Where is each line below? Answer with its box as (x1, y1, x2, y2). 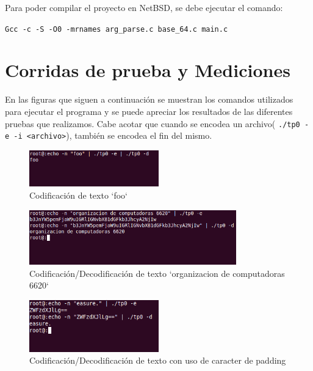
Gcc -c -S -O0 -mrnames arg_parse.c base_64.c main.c (5, 24, 228, 34)
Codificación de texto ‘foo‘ (29, 189, 128, 202)
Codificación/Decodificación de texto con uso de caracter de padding (29, 354, 286, 367)
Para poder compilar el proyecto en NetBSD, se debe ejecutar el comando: (5, 1, 283, 13)
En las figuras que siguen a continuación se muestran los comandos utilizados (5, 93, 293, 106)
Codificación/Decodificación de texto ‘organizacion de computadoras (29, 266, 285, 279)
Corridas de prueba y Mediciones (5, 57, 290, 83)
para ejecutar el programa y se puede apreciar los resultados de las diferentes (5, 105, 293, 117)
